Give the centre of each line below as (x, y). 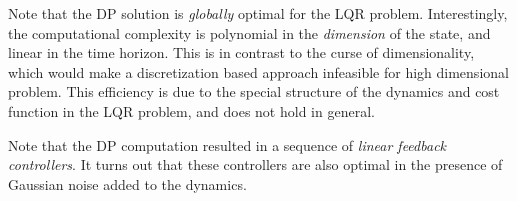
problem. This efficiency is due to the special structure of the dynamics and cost (254, 91)
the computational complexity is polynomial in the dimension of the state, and (249, 32)
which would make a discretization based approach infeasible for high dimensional (258, 71)
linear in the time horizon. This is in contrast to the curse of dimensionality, (241, 52)
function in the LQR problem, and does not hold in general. (191, 110)
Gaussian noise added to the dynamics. (127, 183)
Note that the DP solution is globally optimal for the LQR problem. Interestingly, (258, 13)
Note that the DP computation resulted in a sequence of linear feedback (227, 144)
